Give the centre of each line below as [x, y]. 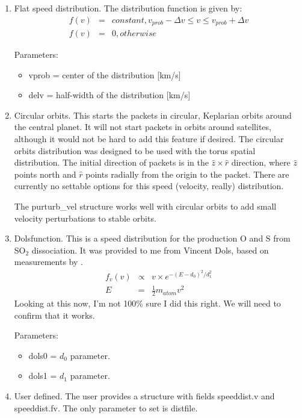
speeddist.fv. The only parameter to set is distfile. [106, 407]
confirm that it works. [54, 315]
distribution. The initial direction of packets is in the [111, 162]
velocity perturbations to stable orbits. [85, 218]
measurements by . [48, 262]
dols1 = [43, 376]
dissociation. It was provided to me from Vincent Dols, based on [150, 250]
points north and [45, 174]
